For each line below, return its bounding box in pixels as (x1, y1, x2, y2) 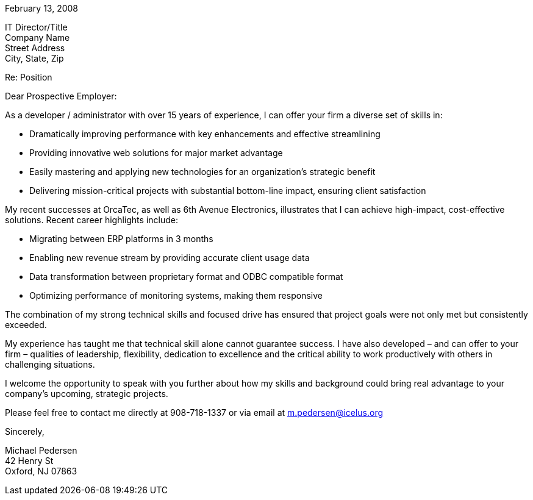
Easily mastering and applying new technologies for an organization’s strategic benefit (29, 166, 376, 177)
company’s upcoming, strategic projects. (5, 388, 168, 399)
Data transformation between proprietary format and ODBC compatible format (29, 271, 343, 282)
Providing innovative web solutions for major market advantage (29, 148, 283, 158)
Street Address (5, 43, 65, 53)
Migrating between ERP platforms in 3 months (29, 234, 213, 244)
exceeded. (5, 320, 47, 330)
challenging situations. (5, 359, 95, 370)
